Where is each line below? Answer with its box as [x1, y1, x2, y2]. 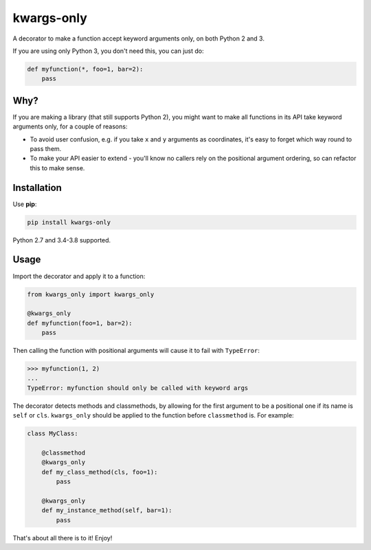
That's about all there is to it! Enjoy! [12, 534, 113, 542]
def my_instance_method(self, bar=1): [41, 507, 172, 514]
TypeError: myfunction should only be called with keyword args [27, 384, 249, 391]
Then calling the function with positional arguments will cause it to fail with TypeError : [12, 347, 260, 355]
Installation [12, 182, 62, 194]
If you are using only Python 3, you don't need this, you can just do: [12, 47, 204, 55]
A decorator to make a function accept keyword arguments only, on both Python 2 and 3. [12, 34, 265, 43]
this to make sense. [30, 163, 85, 172]
